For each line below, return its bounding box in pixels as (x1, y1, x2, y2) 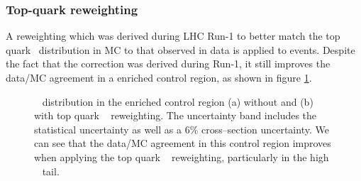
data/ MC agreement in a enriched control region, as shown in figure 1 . (6, 70, 312, 84)
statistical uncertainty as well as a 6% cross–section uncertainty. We (34, 121, 329, 136)
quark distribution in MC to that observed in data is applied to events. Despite (6, 42, 355, 57)
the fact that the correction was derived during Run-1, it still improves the (6, 56, 331, 71)
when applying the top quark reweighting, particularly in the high (34, 149, 329, 164)
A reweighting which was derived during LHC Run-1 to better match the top (6, 28, 340, 43)
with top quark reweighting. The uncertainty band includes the (34, 108, 317, 123)
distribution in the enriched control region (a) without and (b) (42, 94, 313, 109)
